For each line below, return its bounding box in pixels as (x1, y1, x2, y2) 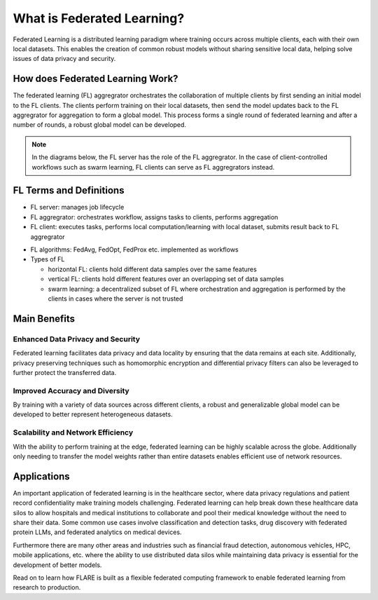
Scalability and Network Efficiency (13, 428, 134, 437)
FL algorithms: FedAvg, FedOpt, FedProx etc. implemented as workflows (30, 245, 239, 254)
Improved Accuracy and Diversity (13, 386, 129, 395)
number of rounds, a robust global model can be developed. (13, 121, 187, 129)
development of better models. (13, 561, 102, 569)
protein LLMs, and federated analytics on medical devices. (13, 528, 182, 536)
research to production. (13, 583, 81, 592)
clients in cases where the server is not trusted (48, 294, 183, 303)
